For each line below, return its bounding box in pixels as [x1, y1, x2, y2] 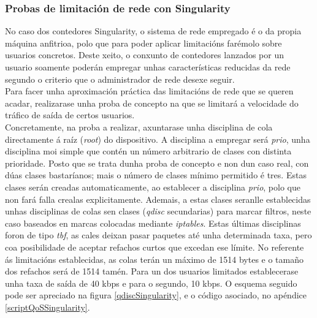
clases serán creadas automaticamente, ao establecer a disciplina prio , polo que [5, 180, 300, 193]
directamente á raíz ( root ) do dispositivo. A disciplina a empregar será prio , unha [5, 132, 310, 145]
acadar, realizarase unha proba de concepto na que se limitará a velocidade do [5, 96, 299, 109]
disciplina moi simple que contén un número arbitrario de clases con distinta [5, 145, 292, 157]
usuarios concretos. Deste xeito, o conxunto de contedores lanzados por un [5, 48, 285, 61]
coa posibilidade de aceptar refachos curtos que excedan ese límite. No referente [5, 240, 304, 253]
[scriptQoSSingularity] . [5, 300, 90, 313]
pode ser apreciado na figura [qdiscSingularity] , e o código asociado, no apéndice [5, 289, 307, 301]
